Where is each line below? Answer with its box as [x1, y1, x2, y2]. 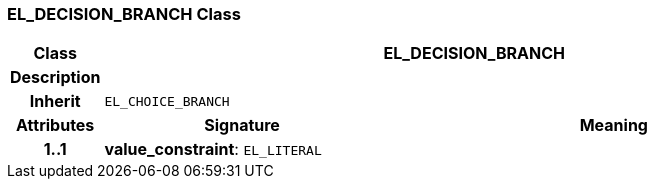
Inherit [29, 91, 81, 112]
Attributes [16, 115, 95, 136]
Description [10, 67, 101, 88]
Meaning [579, 115, 648, 136]
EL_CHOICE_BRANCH [104, 93, 230, 109]
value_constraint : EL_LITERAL [104, 139, 322, 160]
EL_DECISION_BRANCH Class [7, 4, 241, 24]
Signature [204, 115, 280, 136]
